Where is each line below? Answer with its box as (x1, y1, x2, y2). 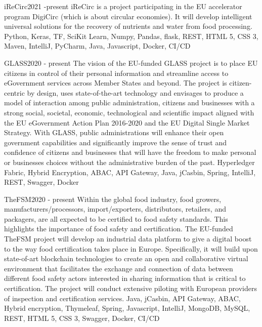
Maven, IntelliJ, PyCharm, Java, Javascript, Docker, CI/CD (4, 40, 191, 51)
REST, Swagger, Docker (4, 177, 79, 187)
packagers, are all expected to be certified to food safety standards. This (4, 213, 228, 224)
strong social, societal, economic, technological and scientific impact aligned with (4, 107, 254, 117)
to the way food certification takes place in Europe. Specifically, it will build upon (4, 243, 258, 254)
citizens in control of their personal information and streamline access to (4, 67, 229, 78)
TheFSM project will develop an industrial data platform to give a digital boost (4, 233, 252, 244)
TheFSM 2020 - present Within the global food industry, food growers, (4, 193, 222, 204)
